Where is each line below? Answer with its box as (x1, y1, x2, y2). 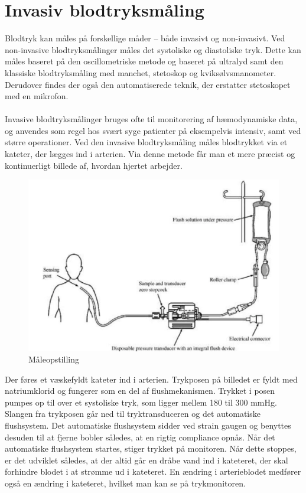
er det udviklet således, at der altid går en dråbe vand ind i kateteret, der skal (5, 453, 288, 466)
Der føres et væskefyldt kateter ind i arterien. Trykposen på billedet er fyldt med (5, 373, 298, 385)
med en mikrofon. (5, 90, 69, 102)
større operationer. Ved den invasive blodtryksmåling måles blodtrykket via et (5, 136, 288, 148)
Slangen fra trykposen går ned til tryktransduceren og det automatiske (5, 407, 261, 420)
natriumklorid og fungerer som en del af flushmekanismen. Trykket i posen (5, 384, 275, 397)
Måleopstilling (28, 353, 80, 365)
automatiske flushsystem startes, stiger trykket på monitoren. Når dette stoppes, (5, 442, 297, 455)
